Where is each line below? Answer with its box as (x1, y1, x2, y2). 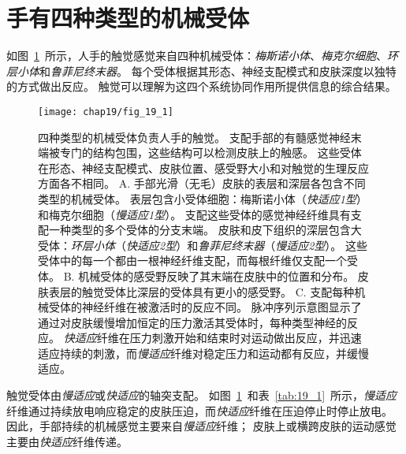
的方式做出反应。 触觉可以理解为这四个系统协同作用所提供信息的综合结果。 (6, 78, 397, 95)
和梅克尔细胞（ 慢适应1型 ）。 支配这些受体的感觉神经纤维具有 (38, 206, 351, 222)
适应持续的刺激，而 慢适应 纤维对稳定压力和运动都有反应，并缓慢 (38, 344, 369, 361)
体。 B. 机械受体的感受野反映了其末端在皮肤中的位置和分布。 (38, 267, 355, 284)
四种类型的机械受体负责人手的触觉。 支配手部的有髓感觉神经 (38, 128, 351, 145)
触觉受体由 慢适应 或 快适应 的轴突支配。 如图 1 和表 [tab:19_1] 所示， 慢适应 (6, 387, 397, 404)
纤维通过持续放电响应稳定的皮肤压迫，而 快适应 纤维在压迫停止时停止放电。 (6, 402, 393, 419)
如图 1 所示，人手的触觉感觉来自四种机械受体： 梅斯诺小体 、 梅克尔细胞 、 (6, 47, 387, 64)
